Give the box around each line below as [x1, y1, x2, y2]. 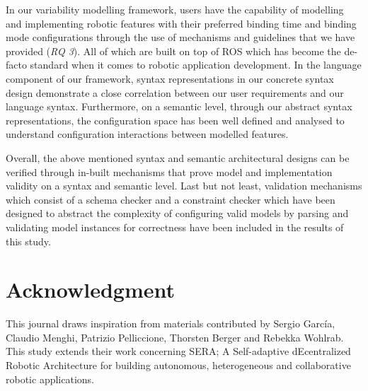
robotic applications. [6, 371, 94, 386]
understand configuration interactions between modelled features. [6, 127, 289, 141]
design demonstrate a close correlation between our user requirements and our [6, 85, 344, 100]
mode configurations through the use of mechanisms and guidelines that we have [6, 30, 355, 45]
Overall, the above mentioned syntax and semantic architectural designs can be [6, 150, 350, 165]
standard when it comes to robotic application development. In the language [30, 57, 362, 72]
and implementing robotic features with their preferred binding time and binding [6, 16, 357, 30]
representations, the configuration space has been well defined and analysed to [6, 112, 345, 127]
